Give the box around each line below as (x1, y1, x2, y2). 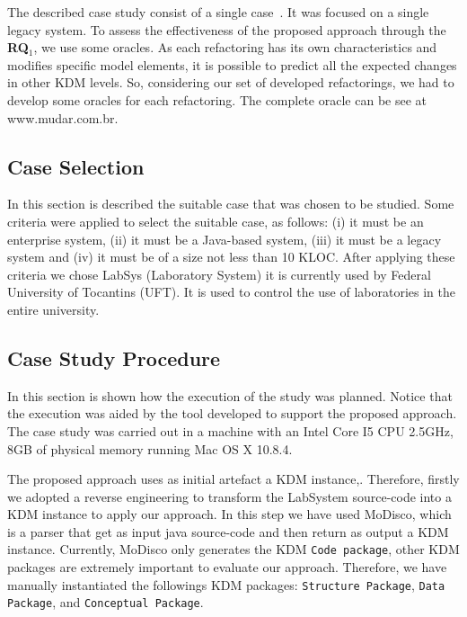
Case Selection (7, 152, 145, 180)
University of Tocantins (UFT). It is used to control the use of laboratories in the (7, 282, 455, 301)
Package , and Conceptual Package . (7, 593, 204, 612)
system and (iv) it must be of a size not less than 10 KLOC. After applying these (7, 247, 455, 266)
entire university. (7, 300, 100, 318)
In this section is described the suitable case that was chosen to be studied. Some (7, 194, 454, 213)
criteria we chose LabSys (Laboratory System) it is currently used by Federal (7, 264, 431, 283)
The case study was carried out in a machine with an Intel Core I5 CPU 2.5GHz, (7, 421, 454, 440)
